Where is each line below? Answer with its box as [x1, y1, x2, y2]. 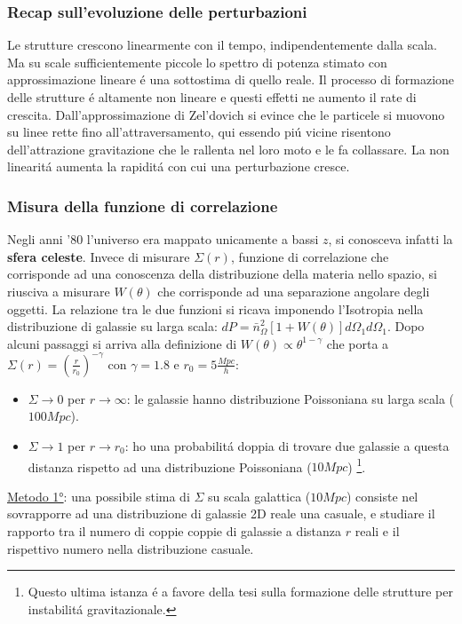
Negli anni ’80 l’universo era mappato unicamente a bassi [7, 230, 319, 249]
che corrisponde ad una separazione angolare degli [157, 281, 430, 300]
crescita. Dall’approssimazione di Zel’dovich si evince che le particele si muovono [7, 105, 445, 123]
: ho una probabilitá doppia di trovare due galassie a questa [124, 437, 450, 455]
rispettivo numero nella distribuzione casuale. [7, 539, 254, 557]
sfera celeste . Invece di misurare [7, 247, 190, 265]
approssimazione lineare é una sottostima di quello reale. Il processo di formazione [7, 70, 455, 89]
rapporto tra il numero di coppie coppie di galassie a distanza [7, 522, 342, 541]
